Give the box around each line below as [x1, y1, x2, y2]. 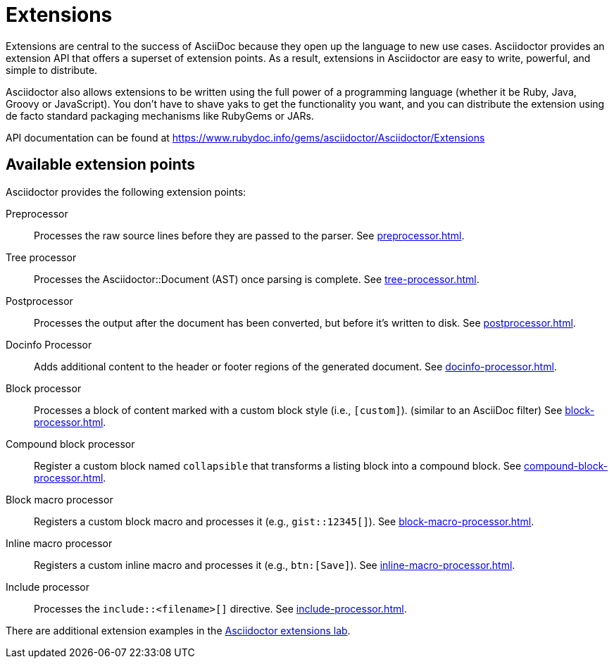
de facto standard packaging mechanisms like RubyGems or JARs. [6, 109, 314, 122]
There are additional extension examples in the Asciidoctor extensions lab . [6, 624, 351, 637]
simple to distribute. [6, 63, 98, 76]
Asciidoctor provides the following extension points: [6, 185, 246, 198]
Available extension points [6, 156, 196, 174]
